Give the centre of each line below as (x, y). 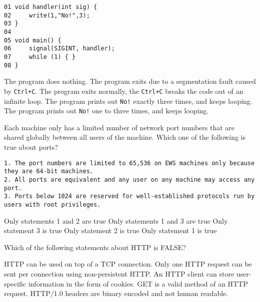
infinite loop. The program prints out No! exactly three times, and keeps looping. (128, 101)
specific (15, 283)
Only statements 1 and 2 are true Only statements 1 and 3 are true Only (116, 220)
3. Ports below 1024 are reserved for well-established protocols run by (129, 196)
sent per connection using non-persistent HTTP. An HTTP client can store (119, 273)
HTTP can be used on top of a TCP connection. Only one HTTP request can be (128, 264)
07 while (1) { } (40, 57)
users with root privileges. (52, 204)
